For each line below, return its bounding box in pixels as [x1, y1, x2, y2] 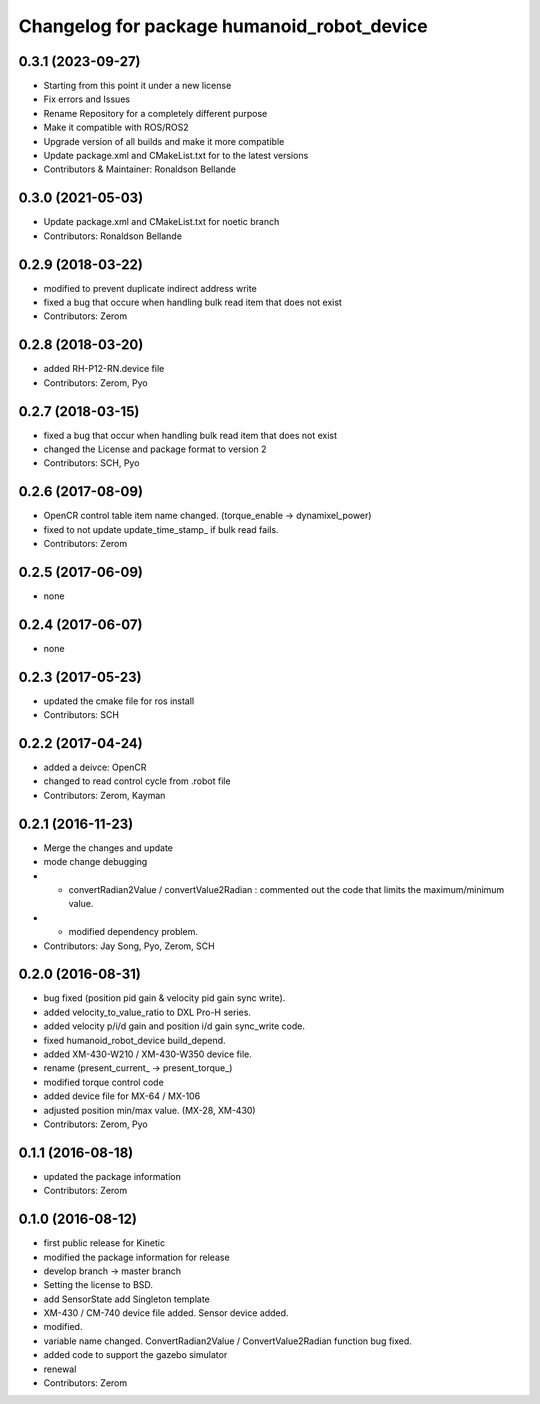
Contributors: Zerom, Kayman [43, 789, 166, 801]
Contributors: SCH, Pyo [43, 457, 140, 469]
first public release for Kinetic [43, 1237, 165, 1249]
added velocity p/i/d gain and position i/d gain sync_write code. [43, 1020, 305, 1032]
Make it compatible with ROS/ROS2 [43, 121, 189, 134]
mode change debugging [43, 856, 148, 868]
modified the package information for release [43, 1251, 230, 1263]
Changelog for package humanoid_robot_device [18, 15, 429, 37]
